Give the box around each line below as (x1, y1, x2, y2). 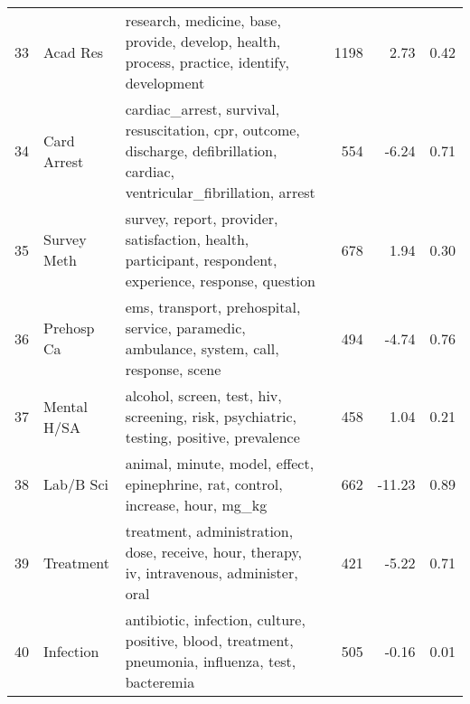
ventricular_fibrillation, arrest (125, 182, 315, 202)
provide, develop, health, (125, 31, 281, 52)
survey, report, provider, (125, 208, 278, 229)
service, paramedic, (125, 317, 246, 338)
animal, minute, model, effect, (125, 453, 315, 474)
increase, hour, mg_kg (125, 494, 268, 515)
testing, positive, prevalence (125, 427, 300, 447)
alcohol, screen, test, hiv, (125, 385, 282, 406)
